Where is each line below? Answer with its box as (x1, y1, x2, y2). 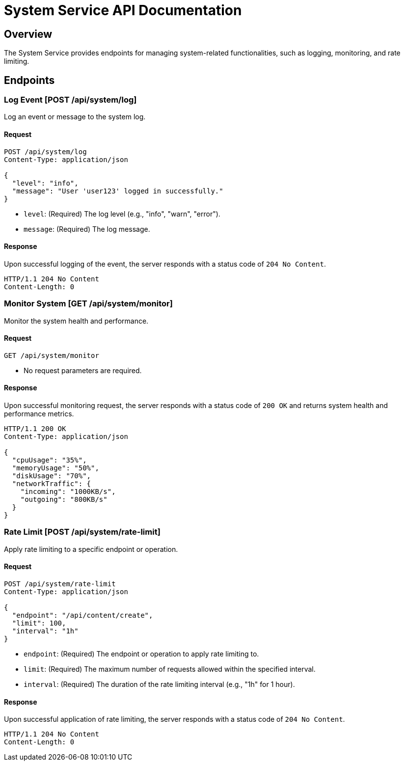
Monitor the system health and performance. (4, 316, 149, 325)
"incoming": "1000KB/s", (20, 488, 116, 496)
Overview (4, 27, 53, 40)
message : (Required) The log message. (24, 224, 150, 233)
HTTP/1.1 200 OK (4, 425, 66, 433)
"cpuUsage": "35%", (12, 456, 87, 464)
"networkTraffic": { (12, 480, 91, 488)
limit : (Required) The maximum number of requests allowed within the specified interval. (24, 664, 316, 673)
